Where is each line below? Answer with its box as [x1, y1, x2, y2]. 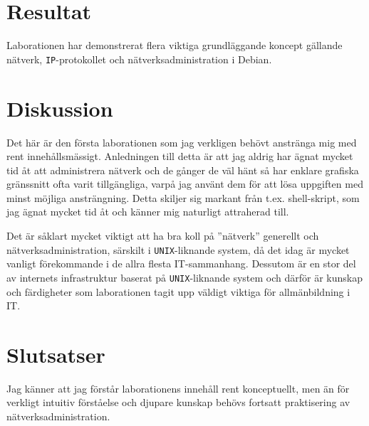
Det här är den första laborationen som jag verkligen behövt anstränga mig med [6, 134, 357, 149]
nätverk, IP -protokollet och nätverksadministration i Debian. [6, 51, 272, 66]
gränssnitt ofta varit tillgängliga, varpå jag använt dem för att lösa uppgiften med [6, 176, 363, 191]
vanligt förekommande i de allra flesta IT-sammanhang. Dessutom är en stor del [6, 256, 356, 271]
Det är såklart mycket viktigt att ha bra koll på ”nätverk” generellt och [6, 228, 319, 243]
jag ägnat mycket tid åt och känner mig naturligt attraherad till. [6, 204, 289, 219]
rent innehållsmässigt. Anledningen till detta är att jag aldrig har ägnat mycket [6, 149, 353, 164]
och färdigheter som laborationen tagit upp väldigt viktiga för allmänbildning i [6, 284, 350, 299]
